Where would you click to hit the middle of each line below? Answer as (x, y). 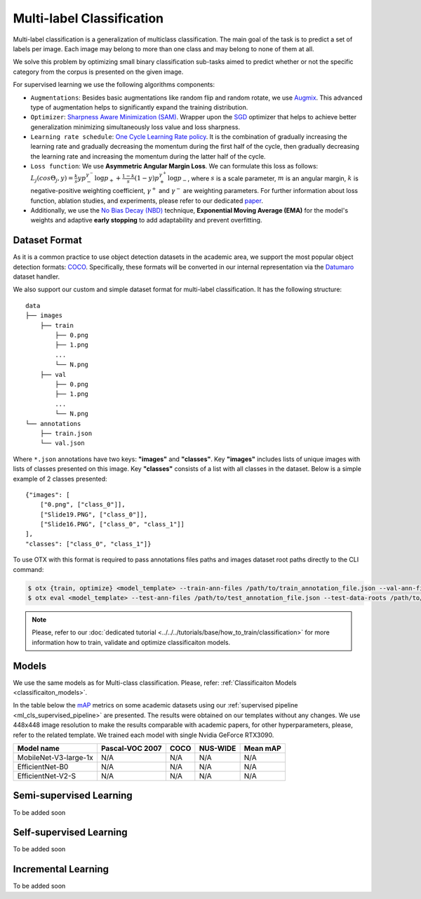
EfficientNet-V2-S (47, 776)
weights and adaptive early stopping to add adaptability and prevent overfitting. (146, 220)
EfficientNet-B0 (43, 767)
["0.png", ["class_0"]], (82, 505)
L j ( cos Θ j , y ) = (52, 179)
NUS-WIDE (218, 749)
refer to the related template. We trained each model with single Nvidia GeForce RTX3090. (143, 735)
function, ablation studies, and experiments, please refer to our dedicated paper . (147, 201)
